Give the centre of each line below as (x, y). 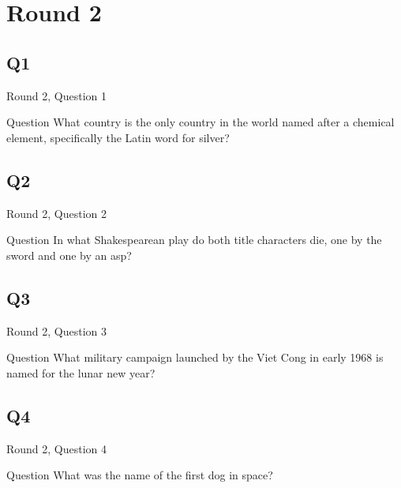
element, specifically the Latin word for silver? (118, 137)
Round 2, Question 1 (57, 95)
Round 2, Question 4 (57, 448)
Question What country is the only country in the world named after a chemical (200, 122)
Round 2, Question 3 (57, 330)
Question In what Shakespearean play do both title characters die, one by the (194, 240)
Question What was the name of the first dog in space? (140, 475)
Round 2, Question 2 (57, 213)
